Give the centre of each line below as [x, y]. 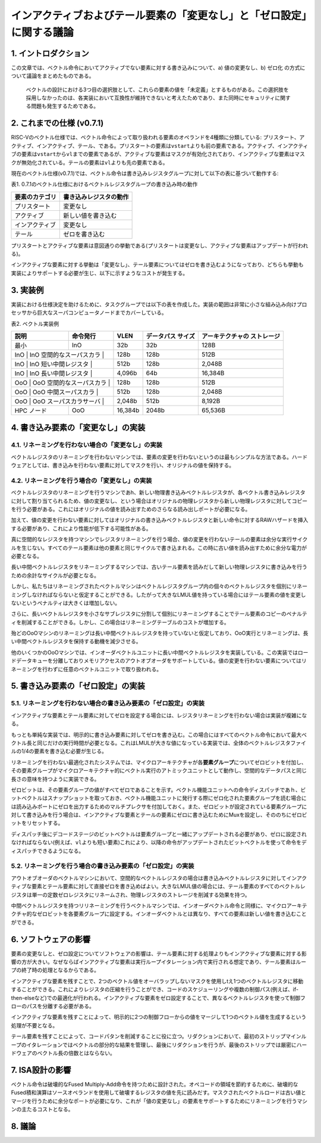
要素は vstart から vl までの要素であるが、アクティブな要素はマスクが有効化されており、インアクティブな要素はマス [163, 154]
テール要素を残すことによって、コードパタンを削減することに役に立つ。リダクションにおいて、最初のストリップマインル [159, 1036]
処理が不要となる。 [34, 1025]
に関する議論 [43, 32]
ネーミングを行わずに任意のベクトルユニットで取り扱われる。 [86, 669]
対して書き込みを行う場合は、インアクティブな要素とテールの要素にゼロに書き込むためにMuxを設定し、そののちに [151, 815]
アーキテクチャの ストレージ [241, 336]
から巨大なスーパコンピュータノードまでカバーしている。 [97, 313]
